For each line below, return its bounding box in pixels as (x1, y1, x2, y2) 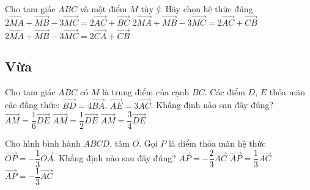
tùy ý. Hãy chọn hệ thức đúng (141, 2, 253, 15)
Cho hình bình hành (5, 137, 81, 150)
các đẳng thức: (5, 98, 60, 111)
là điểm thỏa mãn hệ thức (168, 137, 266, 150)
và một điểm (79, 2, 127, 15)
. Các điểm (204, 85, 245, 98)
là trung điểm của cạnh (102, 85, 190, 98)
